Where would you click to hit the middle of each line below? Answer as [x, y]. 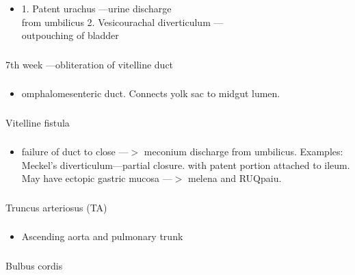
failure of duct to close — [75, 152]
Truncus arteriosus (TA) [56, 207]
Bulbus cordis [34, 265]
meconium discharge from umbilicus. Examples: [244, 152]
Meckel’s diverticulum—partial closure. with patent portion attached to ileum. [186, 165]
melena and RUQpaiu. [235, 178]
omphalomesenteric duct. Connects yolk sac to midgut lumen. [151, 93]
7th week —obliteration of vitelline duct [90, 64]
